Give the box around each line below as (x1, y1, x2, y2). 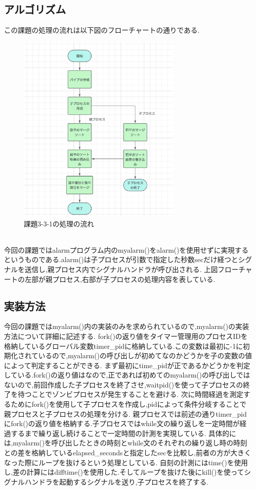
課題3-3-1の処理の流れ (24, 218, 94, 228)
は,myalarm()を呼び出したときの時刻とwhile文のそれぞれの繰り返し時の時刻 (4, 437, 247, 448)
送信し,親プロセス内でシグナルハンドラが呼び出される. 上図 (24, 264, 218, 274)
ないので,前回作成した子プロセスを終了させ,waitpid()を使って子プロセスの (4, 379, 243, 389)
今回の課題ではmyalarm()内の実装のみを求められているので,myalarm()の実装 (4, 321, 249, 331)
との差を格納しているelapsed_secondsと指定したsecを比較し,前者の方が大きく (4, 447, 252, 458)
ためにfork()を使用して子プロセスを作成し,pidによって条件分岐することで (10, 399, 247, 409)
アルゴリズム (4, 1, 66, 17)
